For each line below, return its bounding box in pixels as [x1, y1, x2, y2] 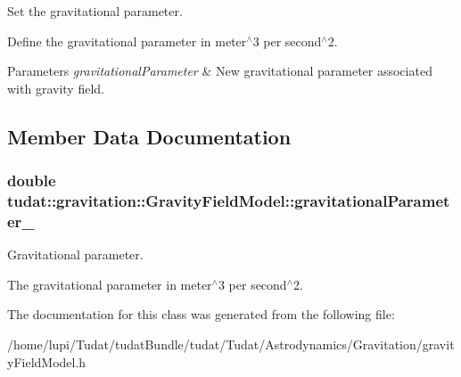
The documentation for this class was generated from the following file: [7, 305, 395, 324]
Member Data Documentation [7, 122, 292, 150]
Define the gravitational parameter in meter [7, 31, 247, 50]
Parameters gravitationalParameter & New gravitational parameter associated [7, 61, 432, 80]
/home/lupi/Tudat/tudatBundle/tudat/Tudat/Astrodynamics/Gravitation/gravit [7, 335, 455, 353]
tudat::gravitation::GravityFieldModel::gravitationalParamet [7, 190, 450, 211]
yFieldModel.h [7, 352, 86, 371]
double [7, 169, 56, 192]
